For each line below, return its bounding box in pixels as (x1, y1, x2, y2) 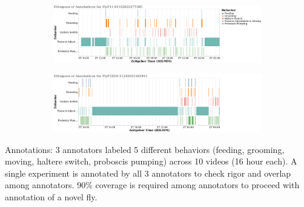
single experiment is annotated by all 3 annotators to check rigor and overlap (5, 166, 291, 179)
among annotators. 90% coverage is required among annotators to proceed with (5, 178, 300, 191)
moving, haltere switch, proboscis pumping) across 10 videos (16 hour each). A (5, 155, 297, 168)
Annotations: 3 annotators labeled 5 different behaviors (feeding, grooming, (5, 143, 285, 155)
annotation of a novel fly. (5, 191, 97, 203)
